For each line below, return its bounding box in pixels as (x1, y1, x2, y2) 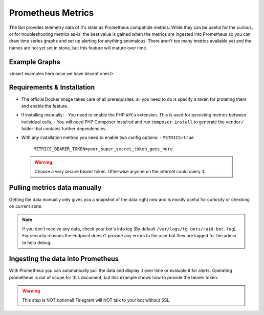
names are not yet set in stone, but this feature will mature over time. (9, 45, 148, 51)
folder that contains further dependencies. (21, 126, 107, 132)
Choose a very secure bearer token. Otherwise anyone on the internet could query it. (34, 168, 206, 174)
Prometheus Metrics (9, 7, 94, 18)
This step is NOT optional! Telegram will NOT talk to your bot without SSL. (22, 297, 171, 303)
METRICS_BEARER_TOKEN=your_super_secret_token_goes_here (33, 146, 173, 152)
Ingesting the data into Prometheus (9, 255, 119, 263)
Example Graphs (9, 58, 61, 66)
